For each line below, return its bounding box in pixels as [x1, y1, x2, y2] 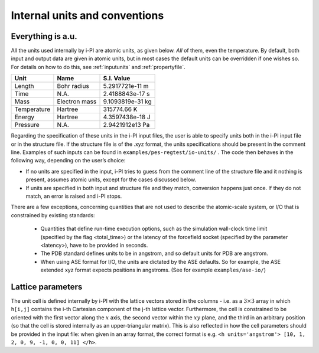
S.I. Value [103, 74, 131, 83]
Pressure [14, 121, 40, 129]
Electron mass [57, 97, 97, 106]
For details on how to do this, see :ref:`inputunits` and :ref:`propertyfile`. [11, 63, 185, 70]
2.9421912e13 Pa [103, 121, 150, 129]
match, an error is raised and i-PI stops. [25, 192, 122, 200]
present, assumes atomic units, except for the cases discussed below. [25, 176, 197, 183]
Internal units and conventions [11, 9, 164, 22]
